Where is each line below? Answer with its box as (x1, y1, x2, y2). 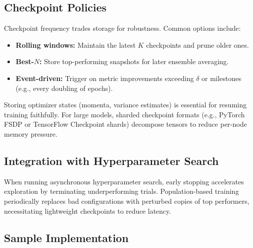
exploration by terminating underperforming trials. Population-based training (4, 186, 239, 196)
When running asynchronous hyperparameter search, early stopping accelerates (4, 176, 244, 186)
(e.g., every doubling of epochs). (15, 83, 113, 93)
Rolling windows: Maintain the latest (15, 39, 136, 50)
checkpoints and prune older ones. (146, 39, 249, 50)
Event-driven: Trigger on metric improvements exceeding (15, 73, 194, 83)
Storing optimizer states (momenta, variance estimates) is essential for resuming (4, 99, 247, 110)
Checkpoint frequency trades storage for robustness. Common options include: (4, 23, 241, 33)
